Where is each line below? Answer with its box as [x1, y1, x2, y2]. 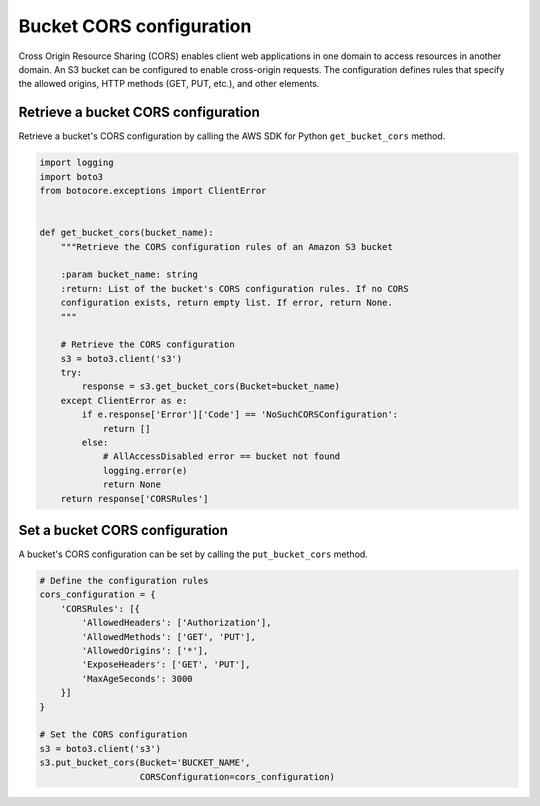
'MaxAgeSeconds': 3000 [81, 673, 194, 684]
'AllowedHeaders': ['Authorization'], [81, 617, 272, 629]
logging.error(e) [102, 465, 188, 476]
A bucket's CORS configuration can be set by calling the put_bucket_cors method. [18, 548, 369, 560]
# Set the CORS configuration [39, 729, 188, 740]
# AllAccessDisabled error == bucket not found [102, 451, 341, 462]
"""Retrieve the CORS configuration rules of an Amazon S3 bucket [60, 241, 394, 252]
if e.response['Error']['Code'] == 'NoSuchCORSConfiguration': [81, 409, 399, 420]
